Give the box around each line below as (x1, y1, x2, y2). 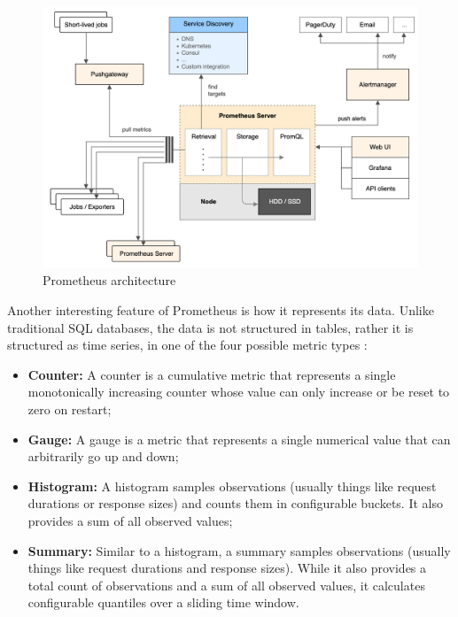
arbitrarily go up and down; (27, 447, 179, 466)
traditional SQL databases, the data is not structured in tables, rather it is (7, 318, 414, 336)
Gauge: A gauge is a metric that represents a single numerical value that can (27, 429, 451, 448)
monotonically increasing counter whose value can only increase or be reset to (27, 382, 450, 401)
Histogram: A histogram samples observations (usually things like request (27, 476, 437, 495)
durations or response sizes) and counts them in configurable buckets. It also (27, 494, 443, 513)
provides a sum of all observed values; (27, 511, 233, 529)
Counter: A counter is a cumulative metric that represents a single (27, 365, 396, 383)
